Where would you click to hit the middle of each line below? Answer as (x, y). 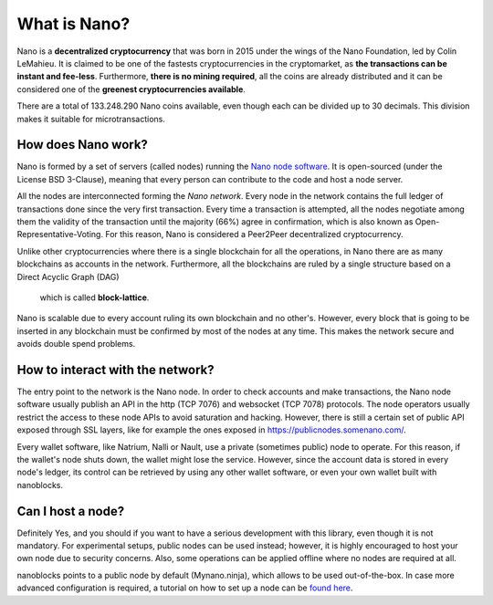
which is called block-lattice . (94, 297)
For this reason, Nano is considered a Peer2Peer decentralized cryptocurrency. (254, 235)
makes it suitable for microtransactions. (91, 119)
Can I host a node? (71, 511)
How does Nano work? (82, 145)
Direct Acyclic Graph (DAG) (68, 276)
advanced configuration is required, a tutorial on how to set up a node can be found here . (185, 588)
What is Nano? (73, 24)
